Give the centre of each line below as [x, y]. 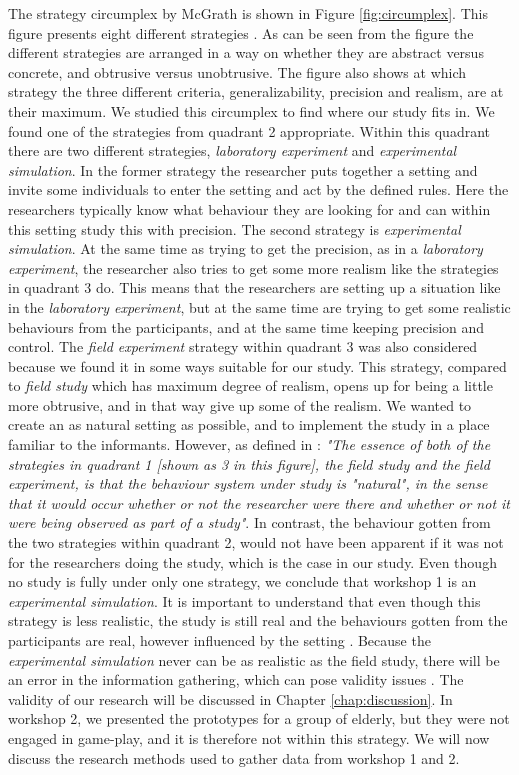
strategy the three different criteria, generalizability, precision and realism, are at [256, 91]
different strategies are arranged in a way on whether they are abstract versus [246, 52]
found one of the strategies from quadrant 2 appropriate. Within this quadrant [249, 130]
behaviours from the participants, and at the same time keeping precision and [246, 326]
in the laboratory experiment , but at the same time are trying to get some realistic [259, 306]
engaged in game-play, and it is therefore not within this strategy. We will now [249, 737]
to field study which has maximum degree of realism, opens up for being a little [250, 385]
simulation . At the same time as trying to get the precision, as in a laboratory [245, 248]
